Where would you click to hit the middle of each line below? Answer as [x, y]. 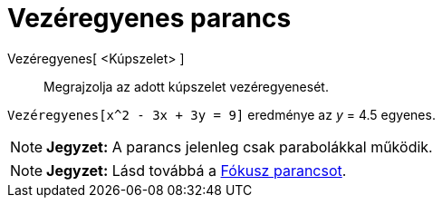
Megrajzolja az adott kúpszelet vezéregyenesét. [186, 86]
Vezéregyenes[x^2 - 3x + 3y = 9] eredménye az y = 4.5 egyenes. [221, 114]
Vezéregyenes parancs [149, 18]
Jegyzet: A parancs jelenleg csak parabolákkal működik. [240, 146]
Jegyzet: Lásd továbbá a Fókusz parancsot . [197, 170]
